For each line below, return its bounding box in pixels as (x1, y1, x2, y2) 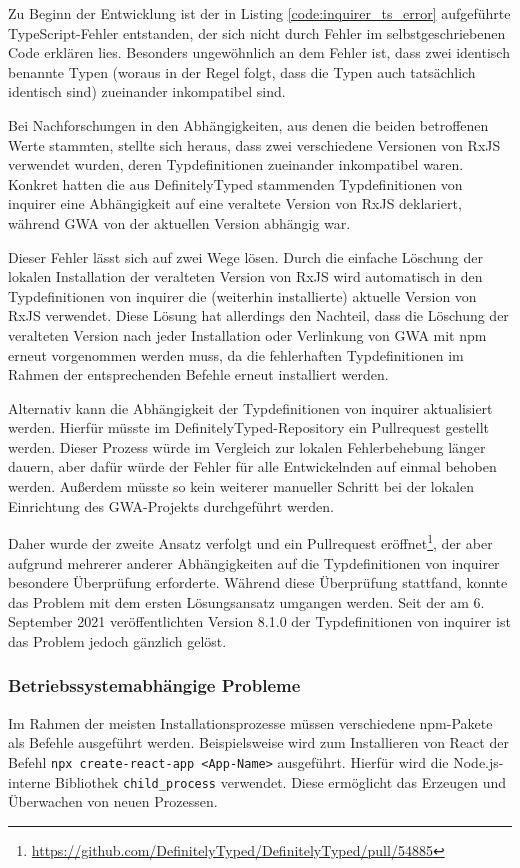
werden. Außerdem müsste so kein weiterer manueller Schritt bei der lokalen (8, 476, 474, 497)
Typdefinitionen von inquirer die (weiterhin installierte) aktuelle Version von (8, 285, 477, 306)
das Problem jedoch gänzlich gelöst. (8, 630, 227, 651)
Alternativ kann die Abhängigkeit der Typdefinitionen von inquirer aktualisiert (8, 397, 493, 418)
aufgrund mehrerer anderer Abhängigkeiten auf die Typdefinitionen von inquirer (8, 552, 500, 573)
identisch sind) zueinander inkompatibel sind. (8, 81, 286, 102)
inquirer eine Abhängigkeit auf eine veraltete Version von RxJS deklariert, (8, 193, 462, 214)
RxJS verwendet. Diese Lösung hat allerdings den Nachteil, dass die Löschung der (8, 305, 509, 326)
